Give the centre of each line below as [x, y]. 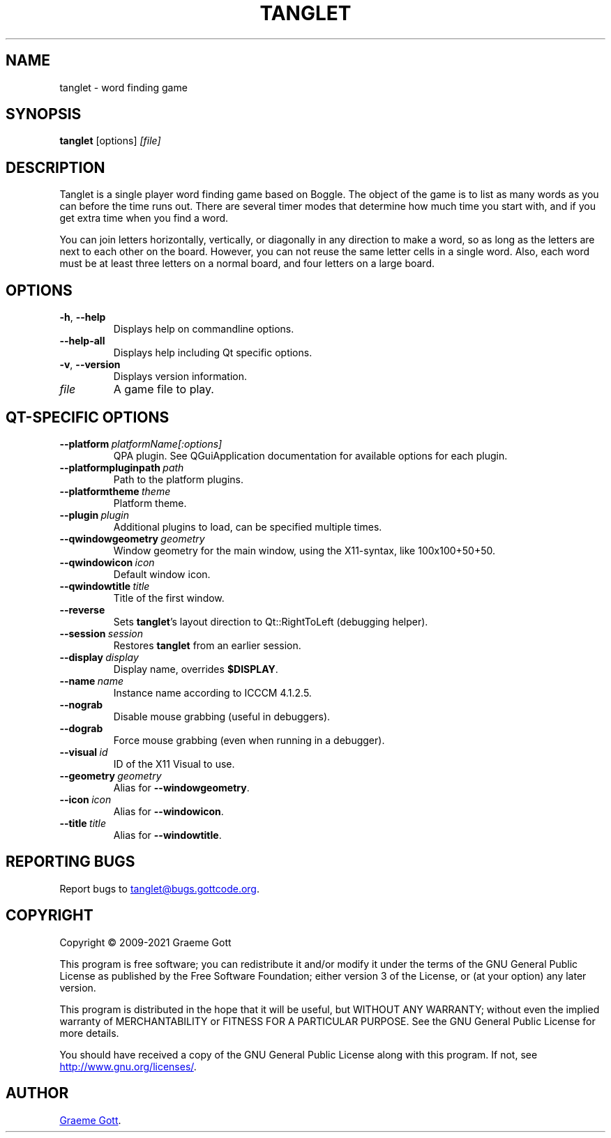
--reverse [82, 609]
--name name [91, 681]
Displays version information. [180, 377]
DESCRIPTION [55, 167]
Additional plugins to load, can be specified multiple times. [248, 526]
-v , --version [90, 365]
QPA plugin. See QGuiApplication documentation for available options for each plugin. [310, 455]
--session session [101, 633]
